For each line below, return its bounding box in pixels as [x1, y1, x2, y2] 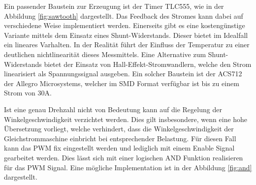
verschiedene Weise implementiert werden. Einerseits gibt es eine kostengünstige [4, 20, 245, 31]
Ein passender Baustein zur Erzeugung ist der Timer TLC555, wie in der [4, 1, 224, 11]
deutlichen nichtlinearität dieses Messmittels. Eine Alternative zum [4, 49, 206, 59]
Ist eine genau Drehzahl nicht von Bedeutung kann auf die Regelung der [4, 104, 222, 114]
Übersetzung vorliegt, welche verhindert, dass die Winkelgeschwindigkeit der [4, 123, 234, 134]
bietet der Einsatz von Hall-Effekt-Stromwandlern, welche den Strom [44, 59, 252, 69]
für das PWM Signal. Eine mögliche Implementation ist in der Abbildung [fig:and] [4, 162, 252, 172]
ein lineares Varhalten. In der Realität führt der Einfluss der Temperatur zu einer [4, 39, 250, 50]
